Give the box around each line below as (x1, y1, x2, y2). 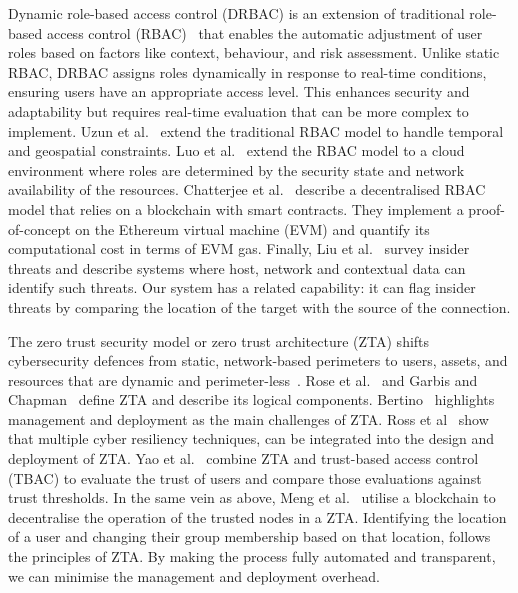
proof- (468, 198, 505, 219)
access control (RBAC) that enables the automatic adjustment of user (46, 22, 483, 43)
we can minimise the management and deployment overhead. (8, 565, 380, 586)
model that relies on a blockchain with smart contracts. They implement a (8, 198, 464, 219)
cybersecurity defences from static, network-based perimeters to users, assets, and (8, 350, 508, 371)
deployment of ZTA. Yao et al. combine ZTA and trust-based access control (8, 448, 479, 469)
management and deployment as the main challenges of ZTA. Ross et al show (8, 408, 489, 429)
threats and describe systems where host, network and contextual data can (8, 257, 466, 278)
